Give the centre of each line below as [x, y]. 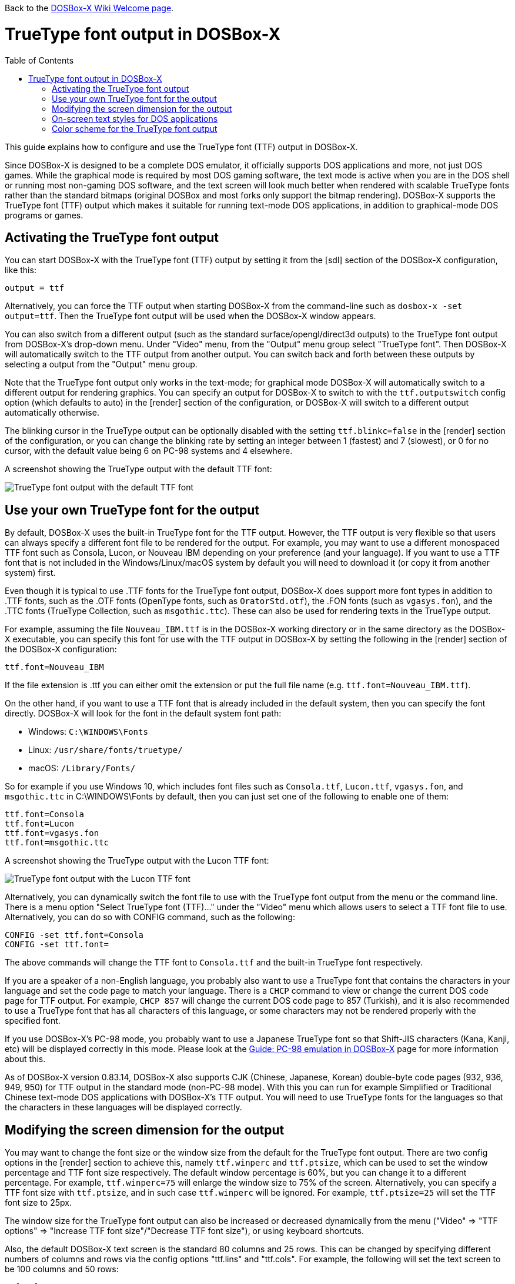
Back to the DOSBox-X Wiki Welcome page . [89, 8]
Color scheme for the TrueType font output [135, 128]
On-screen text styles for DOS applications [135, 118]
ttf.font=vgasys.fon [52, 833]
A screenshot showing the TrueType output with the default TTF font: [138, 469]
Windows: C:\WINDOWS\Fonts [88, 732]
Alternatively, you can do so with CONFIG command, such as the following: [150, 917]
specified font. [33, 1021]
